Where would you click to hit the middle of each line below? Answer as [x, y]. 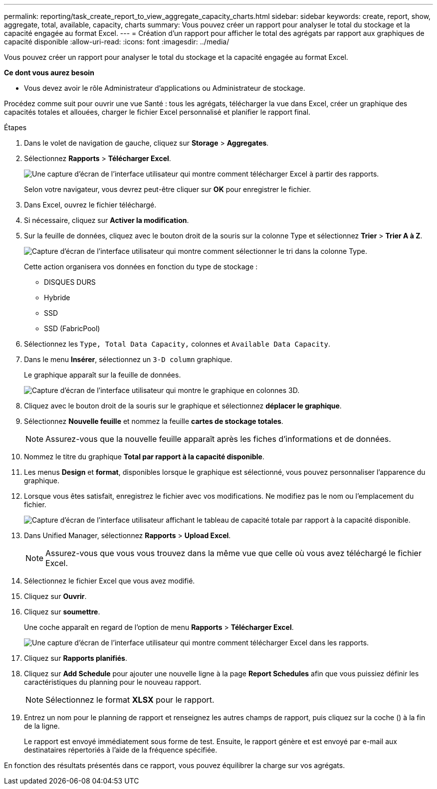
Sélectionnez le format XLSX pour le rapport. [130, 700]
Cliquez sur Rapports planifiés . [76, 658]
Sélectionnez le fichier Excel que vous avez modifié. [109, 581]
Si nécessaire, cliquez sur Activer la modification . [107, 220]
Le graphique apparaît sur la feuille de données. [103, 375]
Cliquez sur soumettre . [62, 612]
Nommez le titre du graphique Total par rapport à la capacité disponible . [144, 457]
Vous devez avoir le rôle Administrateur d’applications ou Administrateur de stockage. [165, 88]
